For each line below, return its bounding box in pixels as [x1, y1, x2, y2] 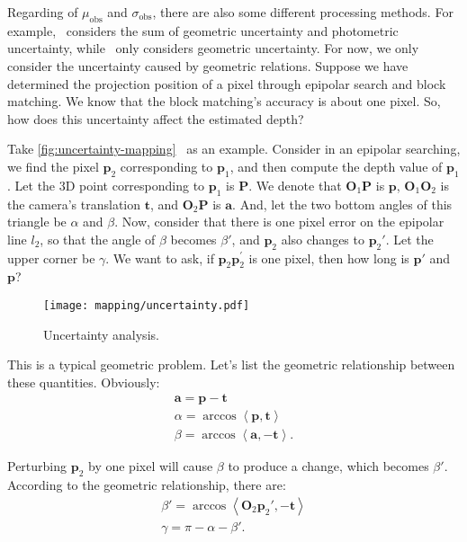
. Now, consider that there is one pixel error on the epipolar [114, 212, 445, 231]
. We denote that [248, 175, 342, 194]
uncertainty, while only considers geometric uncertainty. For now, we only [7, 39, 419, 58]
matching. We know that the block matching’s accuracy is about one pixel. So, [7, 92, 441, 111]
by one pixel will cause [87, 457, 213, 475]
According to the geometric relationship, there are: [7, 475, 286, 494]
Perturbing [7, 457, 67, 475]
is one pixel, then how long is [248, 248, 409, 267]
